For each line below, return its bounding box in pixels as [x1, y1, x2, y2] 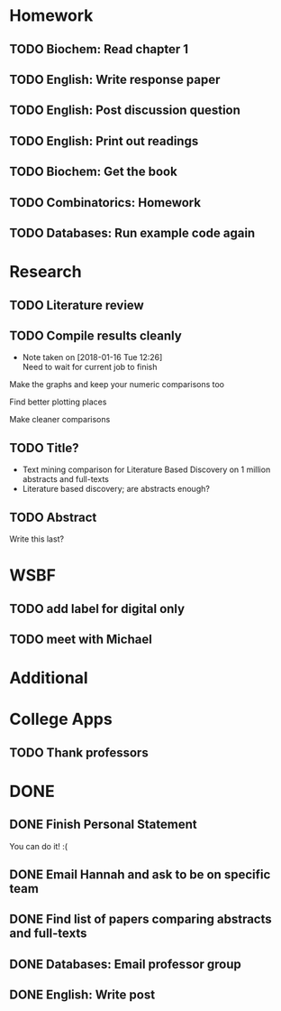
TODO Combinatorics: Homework [9, 195, 201, 210]
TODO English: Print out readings [9, 133, 199, 149]
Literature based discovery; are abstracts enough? [22, 484, 210, 495]
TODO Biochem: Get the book [9, 164, 177, 180]
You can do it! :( [9, 840, 68, 851]
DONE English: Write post [9, 988, 156, 1003]
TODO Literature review [9, 297, 144, 312]
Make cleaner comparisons [9, 414, 111, 425]
